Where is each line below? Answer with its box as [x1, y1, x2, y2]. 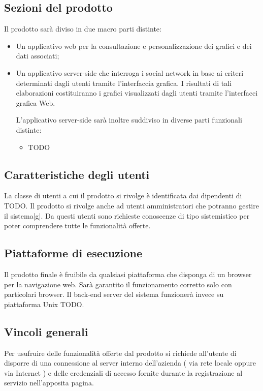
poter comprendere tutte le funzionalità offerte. [4, 220, 151, 231]
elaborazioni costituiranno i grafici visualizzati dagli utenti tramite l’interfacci [16, 87, 258, 98]
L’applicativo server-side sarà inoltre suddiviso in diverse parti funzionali [16, 114, 242, 125]
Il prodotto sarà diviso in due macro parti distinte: [4, 23, 161, 34]
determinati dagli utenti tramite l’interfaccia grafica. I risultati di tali [16, 77, 232, 88]
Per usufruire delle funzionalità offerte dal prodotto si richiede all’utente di [4, 347, 237, 358]
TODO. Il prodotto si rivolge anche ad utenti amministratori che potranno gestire [4, 200, 259, 210]
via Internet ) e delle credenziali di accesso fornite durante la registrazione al [4, 367, 243, 378]
